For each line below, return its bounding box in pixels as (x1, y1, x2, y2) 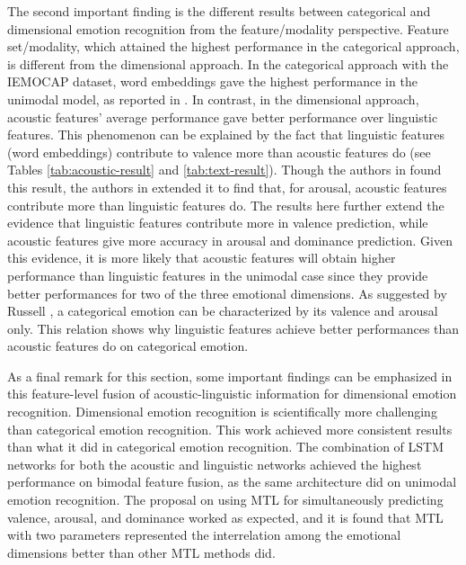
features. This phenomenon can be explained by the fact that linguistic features (7, 125, 444, 144)
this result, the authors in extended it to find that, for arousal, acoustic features (7, 177, 447, 196)
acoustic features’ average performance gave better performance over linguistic (7, 107, 438, 126)
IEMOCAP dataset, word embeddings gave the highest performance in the (7, 72, 418, 91)
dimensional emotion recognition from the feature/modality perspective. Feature (7, 19, 449, 38)
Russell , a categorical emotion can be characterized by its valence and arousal (7, 301, 438, 320)
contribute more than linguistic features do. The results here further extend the (7, 195, 444, 214)
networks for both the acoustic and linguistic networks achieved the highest (7, 454, 422, 473)
